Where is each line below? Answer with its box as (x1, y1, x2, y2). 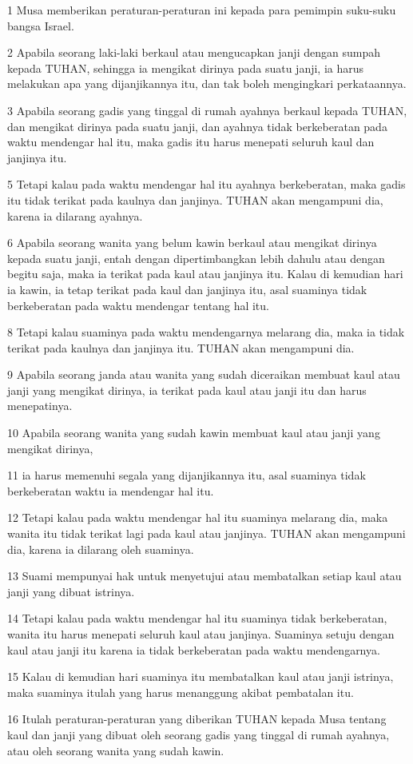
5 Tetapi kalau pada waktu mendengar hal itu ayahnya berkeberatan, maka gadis (7, 176, 406, 193)
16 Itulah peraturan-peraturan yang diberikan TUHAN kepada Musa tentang (7, 710, 387, 727)
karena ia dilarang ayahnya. (7, 207, 143, 224)
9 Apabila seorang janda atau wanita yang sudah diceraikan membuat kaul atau (7, 366, 400, 383)
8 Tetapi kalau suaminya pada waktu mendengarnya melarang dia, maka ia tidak (7, 324, 405, 340)
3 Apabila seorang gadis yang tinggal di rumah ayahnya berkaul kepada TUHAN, (7, 101, 407, 118)
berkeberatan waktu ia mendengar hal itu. (7, 482, 214, 499)
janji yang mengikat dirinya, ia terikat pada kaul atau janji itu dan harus (7, 381, 367, 398)
